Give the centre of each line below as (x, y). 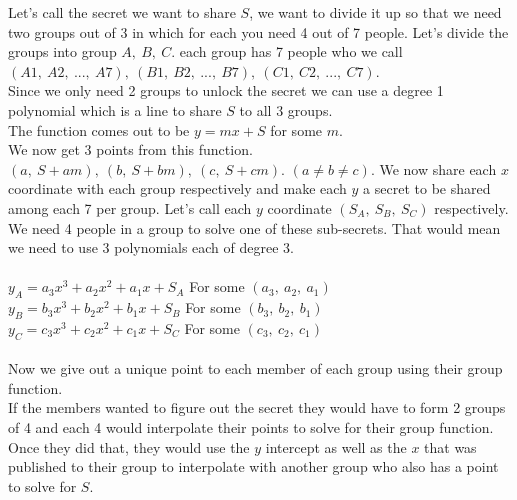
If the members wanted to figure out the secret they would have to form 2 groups (257, 407)
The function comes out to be (99, 129)
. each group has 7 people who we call (287, 51)
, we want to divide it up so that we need (375, 12)
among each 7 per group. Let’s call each (130, 207)
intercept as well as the (336, 446)
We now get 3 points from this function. (130, 149)
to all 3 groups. (286, 109)
